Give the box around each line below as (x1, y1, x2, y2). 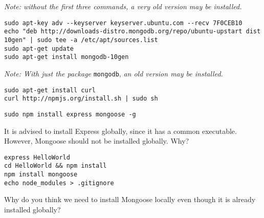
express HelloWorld (4, 153, 70, 161)
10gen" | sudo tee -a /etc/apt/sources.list (4, 36, 158, 44)
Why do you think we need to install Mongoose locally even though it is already (4, 194, 256, 205)
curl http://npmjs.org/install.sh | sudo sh (4, 95, 158, 103)
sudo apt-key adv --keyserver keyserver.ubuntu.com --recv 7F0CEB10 (4, 19, 243, 27)
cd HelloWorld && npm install (4, 162, 107, 170)
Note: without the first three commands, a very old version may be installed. (4, 1, 242, 11)
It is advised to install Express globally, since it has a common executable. (4, 125, 237, 136)
